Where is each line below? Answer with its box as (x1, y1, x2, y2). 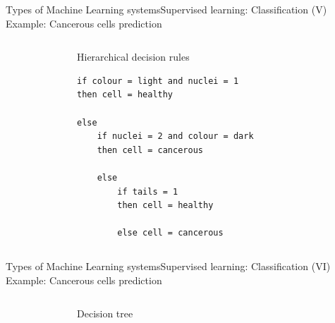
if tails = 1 (117, 186, 178, 197)
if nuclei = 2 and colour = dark (97, 131, 254, 142)
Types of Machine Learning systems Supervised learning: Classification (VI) (6, 258, 331, 273)
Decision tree (77, 306, 133, 321)
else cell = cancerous (117, 228, 224, 238)
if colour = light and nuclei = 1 (77, 75, 239, 86)
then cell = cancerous (97, 145, 203, 155)
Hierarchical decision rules (77, 49, 190, 64)
